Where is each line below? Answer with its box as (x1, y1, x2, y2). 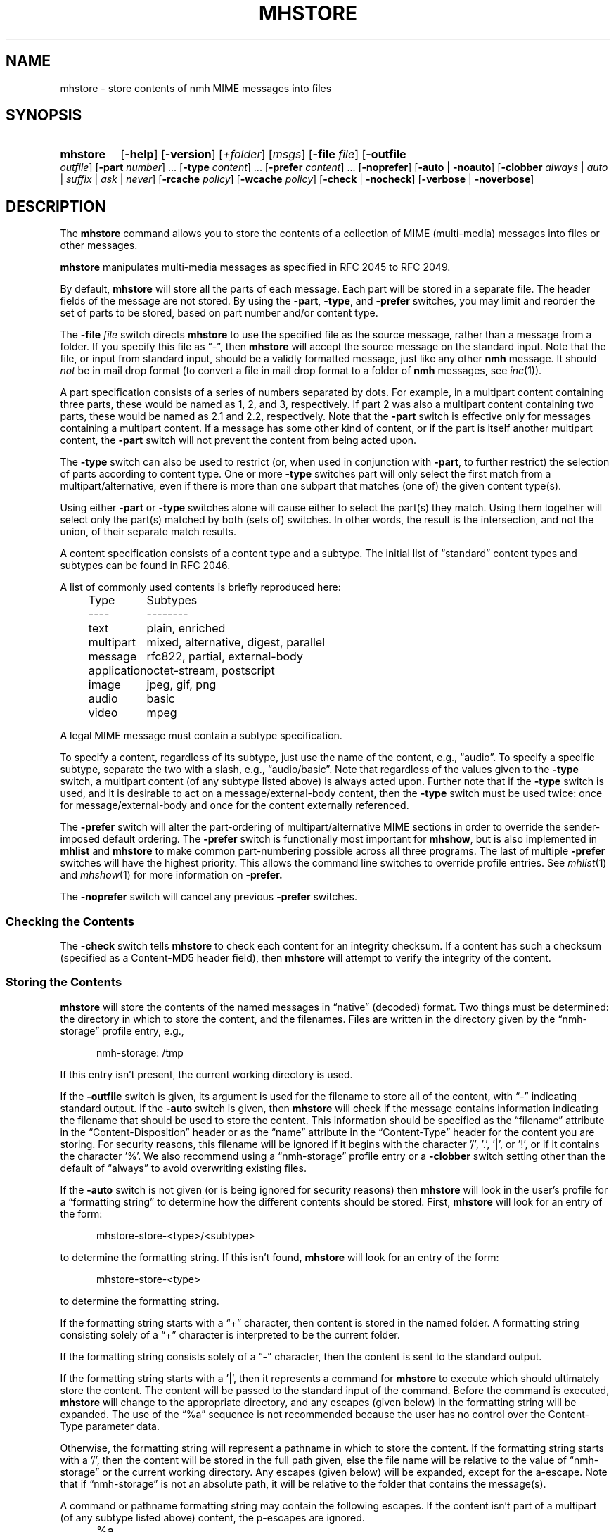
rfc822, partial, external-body (146, 649, 303, 664)
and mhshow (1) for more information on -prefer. (60, 869, 283, 881)
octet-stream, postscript (146, 663, 275, 678)
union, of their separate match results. (60, 525, 237, 538)
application (88, 663, 147, 678)
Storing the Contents (6, 975, 122, 990)
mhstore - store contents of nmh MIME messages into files (60, 82, 332, 94)
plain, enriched (146, 621, 226, 636)
